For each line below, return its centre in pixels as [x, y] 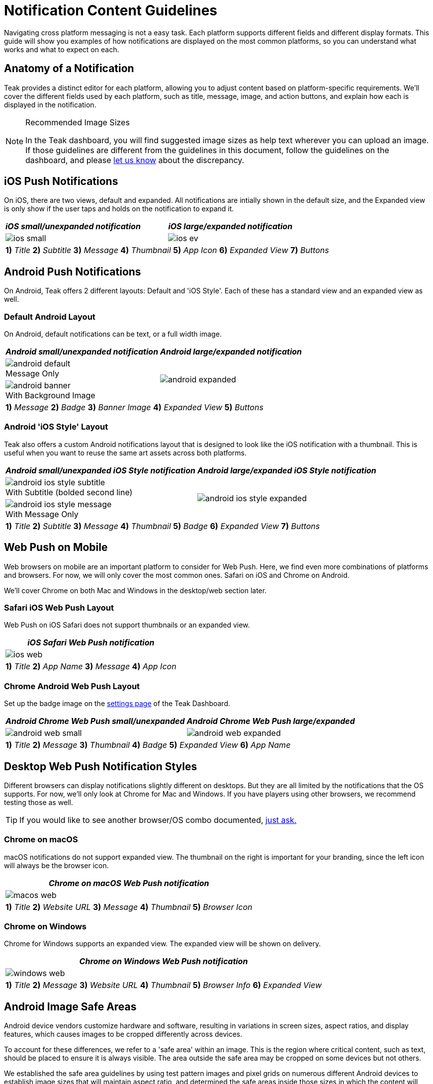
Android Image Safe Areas [70, 1006]
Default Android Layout [50, 316]
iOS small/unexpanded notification [73, 226]
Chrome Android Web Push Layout [72, 686]
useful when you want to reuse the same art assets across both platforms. [125, 452]
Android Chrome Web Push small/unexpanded [95, 721]
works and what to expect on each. [62, 49]
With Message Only [42, 514]
